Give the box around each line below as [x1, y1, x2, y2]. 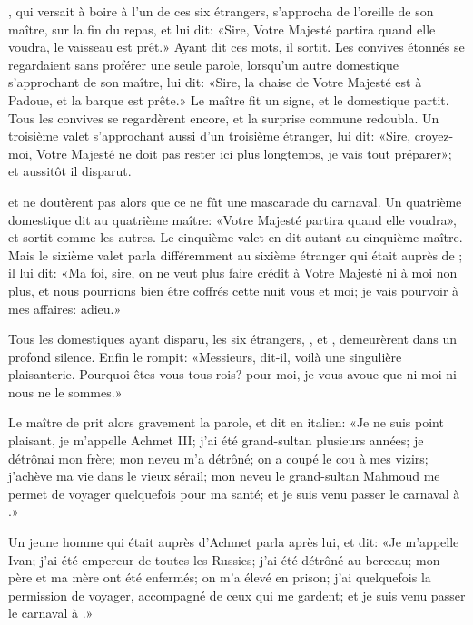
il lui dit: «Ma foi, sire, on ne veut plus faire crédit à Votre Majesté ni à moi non [8, 263, 458, 282]
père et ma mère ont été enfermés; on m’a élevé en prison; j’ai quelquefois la [8, 568, 431, 587]
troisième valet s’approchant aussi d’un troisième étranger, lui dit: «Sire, [8, 126, 411, 145]
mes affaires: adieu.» [8, 298, 122, 317]
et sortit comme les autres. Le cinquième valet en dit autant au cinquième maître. [8, 228, 463, 247]
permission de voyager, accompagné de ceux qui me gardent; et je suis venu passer [8, 585, 466, 604]
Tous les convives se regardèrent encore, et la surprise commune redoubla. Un [8, 108, 439, 127]
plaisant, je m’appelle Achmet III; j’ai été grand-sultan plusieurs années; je [8, 431, 424, 450]
